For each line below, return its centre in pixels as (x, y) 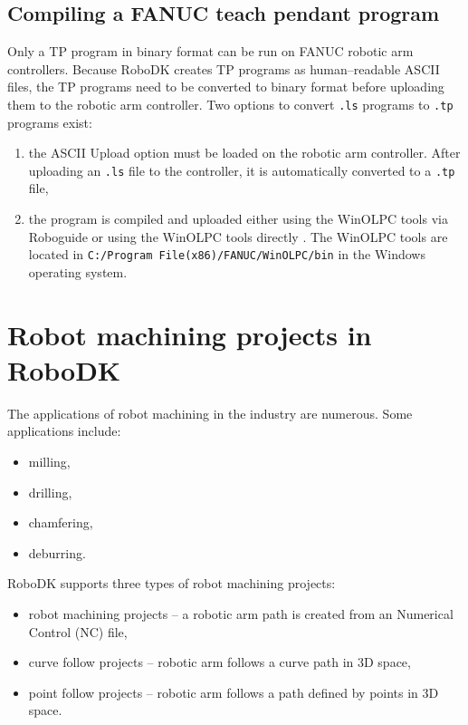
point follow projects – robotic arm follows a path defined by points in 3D (234, 692)
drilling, (50, 492)
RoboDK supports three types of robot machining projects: (172, 583)
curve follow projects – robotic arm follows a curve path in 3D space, (220, 662)
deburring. (57, 552)
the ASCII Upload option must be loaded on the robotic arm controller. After (244, 153)
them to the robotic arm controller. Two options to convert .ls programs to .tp (230, 104)
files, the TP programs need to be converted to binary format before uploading (226, 87)
